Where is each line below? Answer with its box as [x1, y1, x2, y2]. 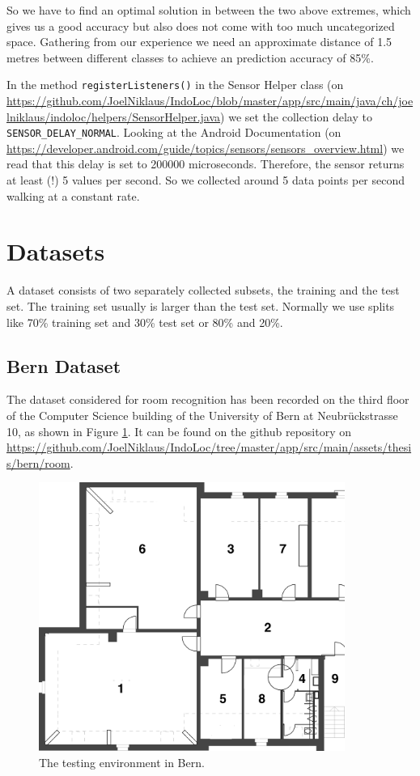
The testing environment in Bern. [39, 754, 205, 771]
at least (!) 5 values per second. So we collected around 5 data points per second [6, 172, 405, 189]
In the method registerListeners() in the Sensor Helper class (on [6, 76, 344, 93]
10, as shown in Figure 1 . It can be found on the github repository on [6, 422, 352, 439]
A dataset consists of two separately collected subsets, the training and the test [6, 282, 400, 299]
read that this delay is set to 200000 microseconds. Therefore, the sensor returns [6, 155, 405, 172]
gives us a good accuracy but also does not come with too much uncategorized [6, 17, 395, 34]
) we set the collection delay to [220, 108, 372, 125]
